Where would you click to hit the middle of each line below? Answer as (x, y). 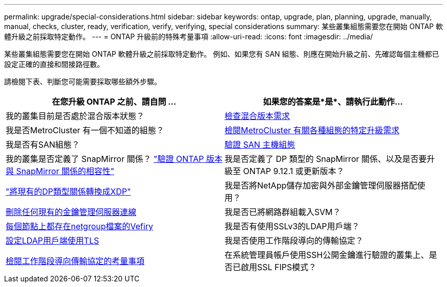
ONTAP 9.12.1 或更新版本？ (294, 171)
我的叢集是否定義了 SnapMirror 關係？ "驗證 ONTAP (105, 159)
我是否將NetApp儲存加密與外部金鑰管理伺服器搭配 (321, 185)
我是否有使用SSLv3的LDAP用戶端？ (292, 226)
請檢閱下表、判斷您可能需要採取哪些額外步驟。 (83, 81)
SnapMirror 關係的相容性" (65, 171)
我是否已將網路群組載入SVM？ (283, 212)
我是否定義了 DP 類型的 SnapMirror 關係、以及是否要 (326, 159)
